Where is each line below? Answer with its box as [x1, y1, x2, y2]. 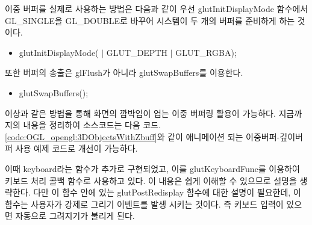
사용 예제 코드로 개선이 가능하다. [15, 142, 138, 155]
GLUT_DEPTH [106, 46, 168, 58]
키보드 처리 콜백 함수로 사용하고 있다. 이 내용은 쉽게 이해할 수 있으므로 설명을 [5, 174, 297, 186]
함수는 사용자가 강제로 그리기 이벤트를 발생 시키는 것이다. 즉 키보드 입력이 [5, 197, 284, 210]
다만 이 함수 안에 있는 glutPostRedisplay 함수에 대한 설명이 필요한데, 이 [33, 186, 301, 199]
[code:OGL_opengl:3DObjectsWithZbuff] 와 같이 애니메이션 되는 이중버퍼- [5, 130, 280, 143]
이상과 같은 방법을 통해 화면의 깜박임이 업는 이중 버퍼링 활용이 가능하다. [5, 106, 276, 119]
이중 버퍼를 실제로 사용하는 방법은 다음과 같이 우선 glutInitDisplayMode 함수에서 [5, 2, 308, 14]
